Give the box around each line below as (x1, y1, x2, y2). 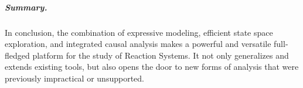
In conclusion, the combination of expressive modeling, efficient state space (5, 26, 273, 38)
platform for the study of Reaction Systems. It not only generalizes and (32, 49, 289, 61)
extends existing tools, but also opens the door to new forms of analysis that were (5, 60, 299, 73)
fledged (5, 49, 30, 61)
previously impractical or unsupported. (5, 72, 144, 84)
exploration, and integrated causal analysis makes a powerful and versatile (5, 38, 271, 50)
